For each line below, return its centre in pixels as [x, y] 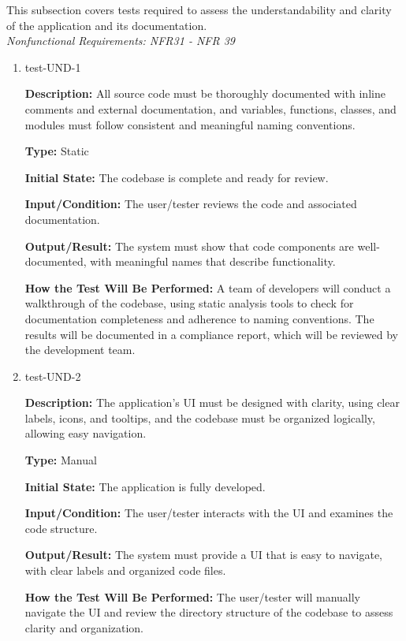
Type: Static [57, 151]
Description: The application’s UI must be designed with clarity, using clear [212, 402]
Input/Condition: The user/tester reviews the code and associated [191, 204]
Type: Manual [61, 460]
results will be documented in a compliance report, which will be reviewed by [211, 334]
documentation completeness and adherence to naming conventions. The [199, 318]
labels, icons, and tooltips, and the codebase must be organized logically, [200, 417]
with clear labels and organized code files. [125, 570]
